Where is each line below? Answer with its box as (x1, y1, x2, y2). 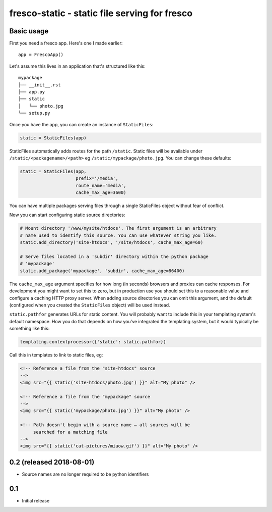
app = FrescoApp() (18, 52, 64, 58)
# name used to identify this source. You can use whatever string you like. (20, 232, 217, 238)
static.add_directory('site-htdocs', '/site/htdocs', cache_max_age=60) (20, 240, 203, 245)
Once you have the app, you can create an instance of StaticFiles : (9, 121, 154, 127)
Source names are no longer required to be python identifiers (22, 471, 149, 477)
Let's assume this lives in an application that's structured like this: (9, 63, 146, 69)
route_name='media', (76, 182, 126, 188)
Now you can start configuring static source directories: (9, 212, 125, 218)
